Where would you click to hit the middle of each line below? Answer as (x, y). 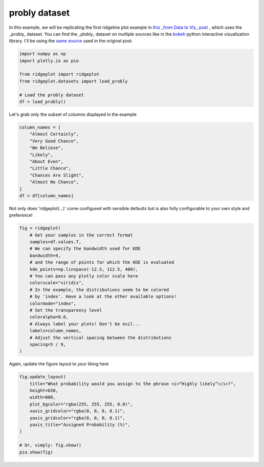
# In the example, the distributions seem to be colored (99, 290)
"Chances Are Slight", (57, 175)
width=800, (43, 397)
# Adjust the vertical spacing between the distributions (100, 338)
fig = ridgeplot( (40, 228)
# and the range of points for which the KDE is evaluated (102, 262)
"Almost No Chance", (54, 182)
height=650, (44, 391)
